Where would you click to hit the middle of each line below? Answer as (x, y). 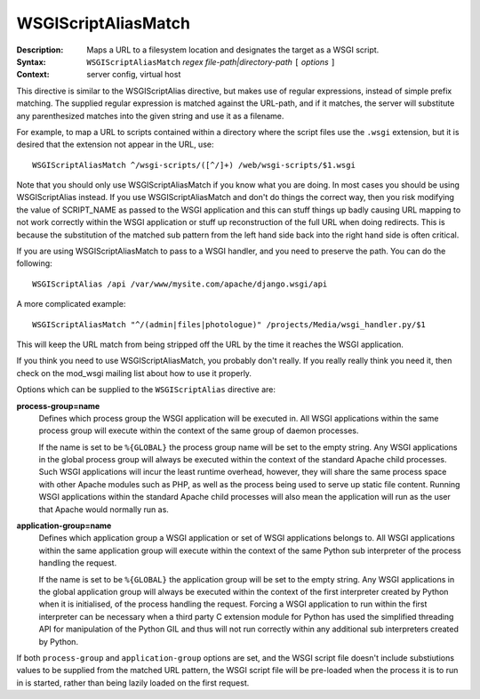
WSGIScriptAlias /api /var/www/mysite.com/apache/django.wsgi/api (180, 284)
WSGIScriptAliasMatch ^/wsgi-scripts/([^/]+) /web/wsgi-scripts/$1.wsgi (194, 165)
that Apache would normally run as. (104, 509)
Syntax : (31, 61)
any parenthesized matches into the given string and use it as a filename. (150, 116)
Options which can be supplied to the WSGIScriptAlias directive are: (146, 390)
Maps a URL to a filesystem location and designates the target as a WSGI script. (233, 50)
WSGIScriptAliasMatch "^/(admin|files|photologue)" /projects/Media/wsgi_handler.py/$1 (229, 324)
